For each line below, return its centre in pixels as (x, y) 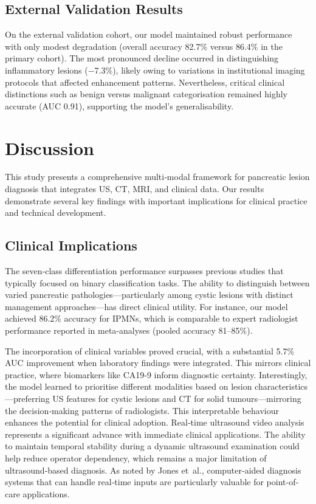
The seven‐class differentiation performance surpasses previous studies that (144, 271)
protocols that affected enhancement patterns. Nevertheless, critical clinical (145, 82)
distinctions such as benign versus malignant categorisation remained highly (146, 94)
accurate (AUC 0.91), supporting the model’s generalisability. (119, 105)
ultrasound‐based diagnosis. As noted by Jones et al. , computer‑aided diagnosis (153, 470)
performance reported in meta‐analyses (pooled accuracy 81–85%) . (129, 330)
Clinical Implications (71, 245)
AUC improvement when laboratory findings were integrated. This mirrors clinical (158, 363)
